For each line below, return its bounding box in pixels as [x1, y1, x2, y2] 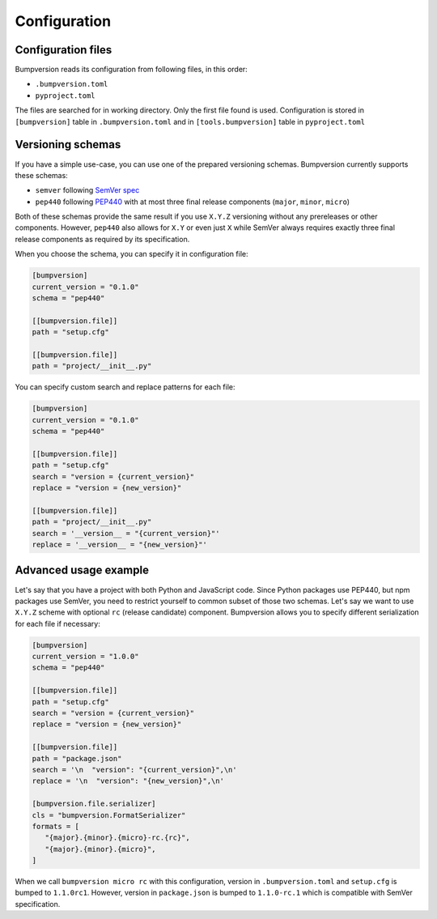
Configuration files [15, 43, 112, 57]
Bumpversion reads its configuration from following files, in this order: [15, 65, 248, 74]
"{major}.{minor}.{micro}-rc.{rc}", [45, 833, 190, 842]
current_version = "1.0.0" [32, 652, 139, 662]
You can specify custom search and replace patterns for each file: [15, 382, 235, 392]
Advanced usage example [15, 564, 150, 577]
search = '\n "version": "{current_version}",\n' [32, 765, 238, 774]
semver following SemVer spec [35, 185, 140, 195]
